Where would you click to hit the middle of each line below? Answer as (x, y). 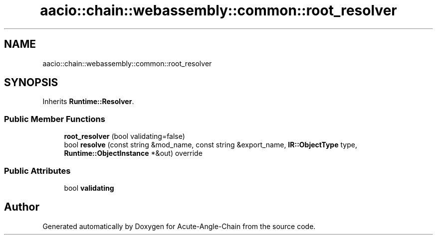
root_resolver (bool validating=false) (124, 136)
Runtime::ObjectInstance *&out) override (133, 153)
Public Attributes (37, 171)
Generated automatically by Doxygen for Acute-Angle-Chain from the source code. (179, 226)
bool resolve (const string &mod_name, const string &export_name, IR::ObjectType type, (211, 145)
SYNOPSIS (31, 83)
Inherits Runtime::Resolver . (88, 102)
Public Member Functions (55, 119)
